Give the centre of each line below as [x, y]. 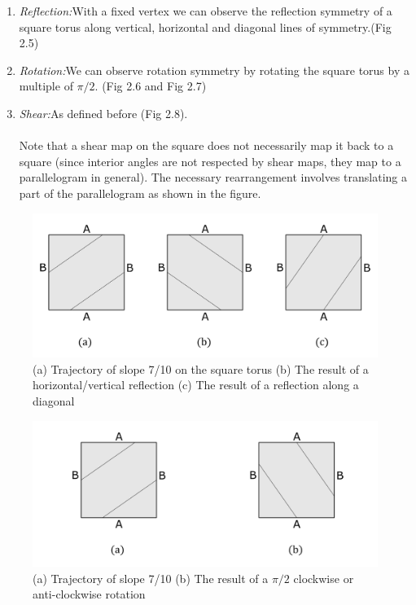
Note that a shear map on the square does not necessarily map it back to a [206, 145]
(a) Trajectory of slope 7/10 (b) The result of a [151, 578]
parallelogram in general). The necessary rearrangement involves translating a [213, 177]
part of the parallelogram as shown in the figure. [140, 193]
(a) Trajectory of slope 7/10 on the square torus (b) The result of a [201, 368]
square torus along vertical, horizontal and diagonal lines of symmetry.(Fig [205, 26]
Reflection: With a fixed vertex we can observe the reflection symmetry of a [206, 11]
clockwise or [324, 578]
